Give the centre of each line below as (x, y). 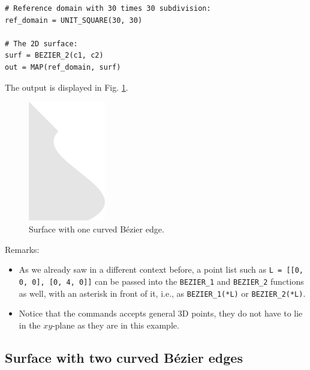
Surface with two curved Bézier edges (124, 357)
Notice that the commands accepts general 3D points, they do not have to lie (161, 313)
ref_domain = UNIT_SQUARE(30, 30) (74, 20)
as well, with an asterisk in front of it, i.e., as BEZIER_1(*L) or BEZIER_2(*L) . (162, 293)
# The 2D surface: (41, 44)
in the (30, 325)
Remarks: (22, 249)
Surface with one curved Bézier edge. (97, 229)
